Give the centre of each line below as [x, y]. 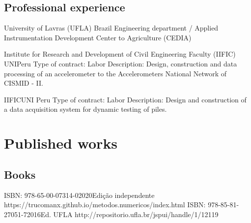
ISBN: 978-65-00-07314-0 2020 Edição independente [79, 195]
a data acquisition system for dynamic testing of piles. [85, 109]
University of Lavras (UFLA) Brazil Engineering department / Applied [111, 28]
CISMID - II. [24, 83]
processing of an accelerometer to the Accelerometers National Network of [115, 73]
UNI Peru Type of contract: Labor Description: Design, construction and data [121, 63]
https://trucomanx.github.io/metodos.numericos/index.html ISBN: [105, 205]
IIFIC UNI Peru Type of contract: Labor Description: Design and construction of [125, 99]
